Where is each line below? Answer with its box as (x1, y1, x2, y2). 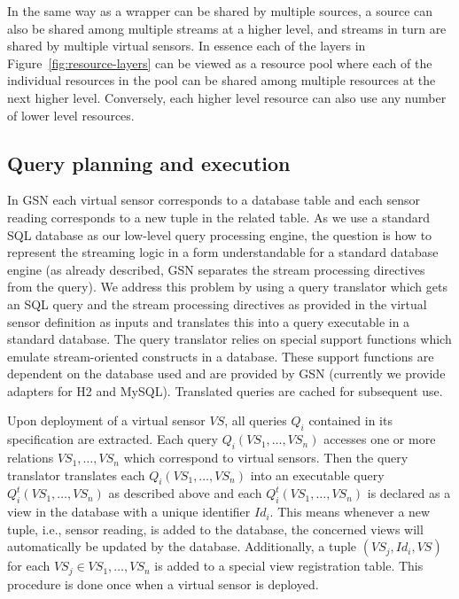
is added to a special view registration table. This (154, 556, 424, 575)
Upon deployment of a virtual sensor (7, 411, 206, 430)
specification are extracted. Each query (7, 430, 218, 448)
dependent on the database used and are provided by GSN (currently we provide (7, 364, 446, 383)
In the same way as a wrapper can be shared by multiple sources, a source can (7, 2, 433, 19)
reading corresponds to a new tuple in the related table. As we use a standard (7, 207, 430, 226)
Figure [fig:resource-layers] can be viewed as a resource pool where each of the (7, 53, 432, 72)
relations (7, 448, 54, 467)
